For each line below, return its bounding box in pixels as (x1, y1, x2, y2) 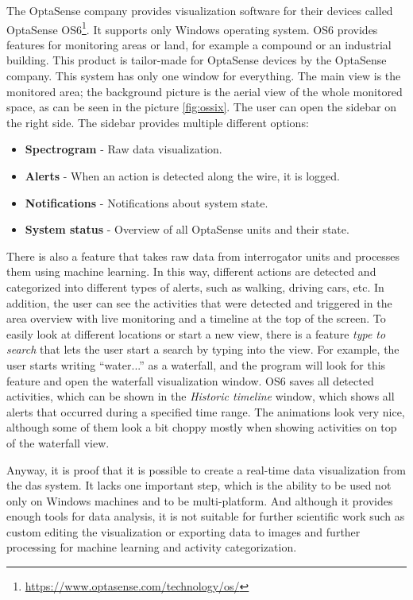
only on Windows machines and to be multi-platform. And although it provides (6, 492, 393, 509)
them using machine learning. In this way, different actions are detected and (6, 263, 376, 280)
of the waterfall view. (6, 434, 110, 451)
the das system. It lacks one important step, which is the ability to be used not (6, 477, 392, 494)
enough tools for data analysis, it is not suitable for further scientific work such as (6, 508, 405, 525)
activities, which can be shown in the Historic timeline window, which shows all (6, 388, 395, 405)
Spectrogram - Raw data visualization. (25, 141, 222, 157)
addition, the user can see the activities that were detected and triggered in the (6, 294, 392, 311)
